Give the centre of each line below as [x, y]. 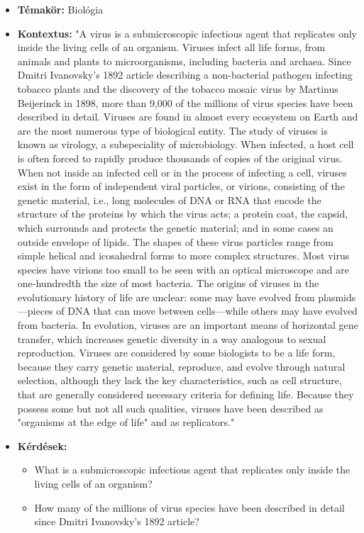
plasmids [337, 297]
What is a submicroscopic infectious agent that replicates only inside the [192, 470]
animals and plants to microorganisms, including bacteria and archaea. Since [184, 61]
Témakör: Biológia [60, 9]
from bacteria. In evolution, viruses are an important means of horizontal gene [188, 325]
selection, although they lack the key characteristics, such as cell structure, [180, 380]
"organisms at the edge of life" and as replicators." [126, 422]
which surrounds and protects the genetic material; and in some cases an [175, 227]
